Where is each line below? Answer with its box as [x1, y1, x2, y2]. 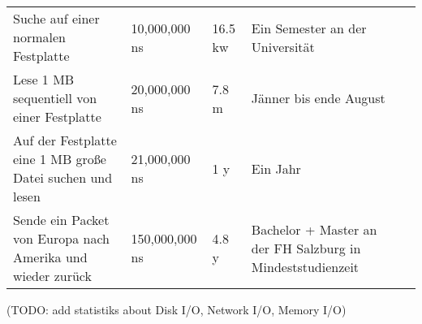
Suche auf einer [13, 9, 100, 28]
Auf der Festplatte [13, 131, 117, 149]
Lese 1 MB [13, 70, 75, 89]
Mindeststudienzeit [251, 257, 360, 276]
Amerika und [13, 248, 88, 266]
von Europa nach [13, 229, 110, 248]
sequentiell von [13, 89, 97, 107]
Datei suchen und [13, 168, 113, 187]
